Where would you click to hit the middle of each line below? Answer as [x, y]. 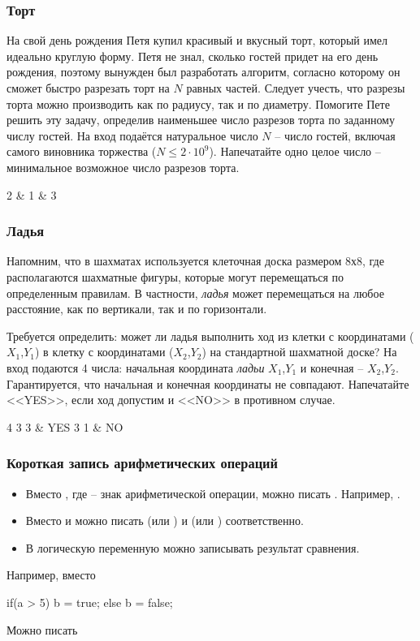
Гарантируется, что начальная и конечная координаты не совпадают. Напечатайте [208, 383]
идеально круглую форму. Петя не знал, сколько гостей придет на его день [193, 56]
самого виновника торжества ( [82, 151]
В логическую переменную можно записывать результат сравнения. [193, 547]
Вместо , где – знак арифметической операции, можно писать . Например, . [213, 493]
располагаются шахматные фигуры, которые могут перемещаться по [175, 276]
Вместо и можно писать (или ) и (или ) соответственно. [165, 521]
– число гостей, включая [335, 135]
